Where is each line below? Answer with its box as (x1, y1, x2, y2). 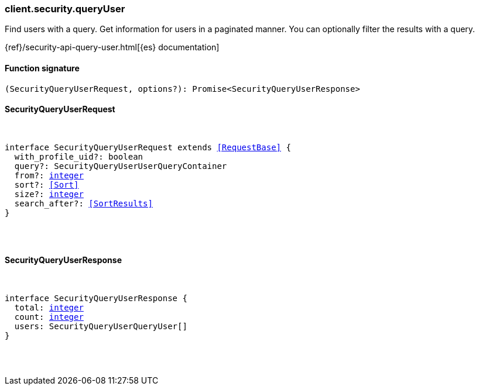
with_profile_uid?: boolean (14, 151, 143, 161)
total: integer (14, 303, 84, 313)
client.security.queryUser (5, 3, 125, 15)
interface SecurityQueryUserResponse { (5, 294, 187, 303)
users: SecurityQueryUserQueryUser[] (14, 322, 187, 332)
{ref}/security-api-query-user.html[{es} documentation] (5, 42, 220, 53)
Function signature (5, 63, 80, 73)
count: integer (14, 312, 84, 322)
